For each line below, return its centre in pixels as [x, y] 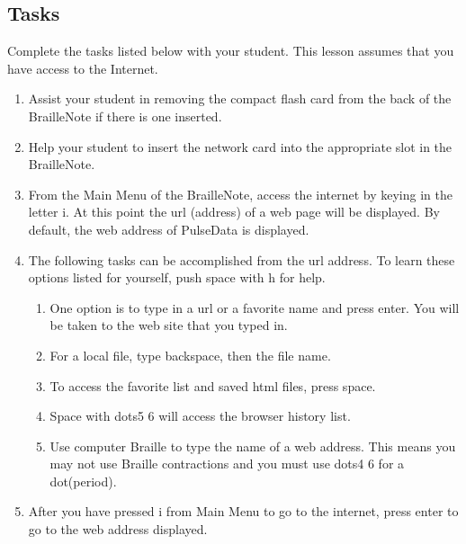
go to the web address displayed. [118, 529]
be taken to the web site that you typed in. [169, 325]
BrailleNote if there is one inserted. [125, 116]
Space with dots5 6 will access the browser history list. [200, 416]
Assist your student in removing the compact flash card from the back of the [240, 98]
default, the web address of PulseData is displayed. [169, 229]
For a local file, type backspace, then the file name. [190, 355]
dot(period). [83, 481]
